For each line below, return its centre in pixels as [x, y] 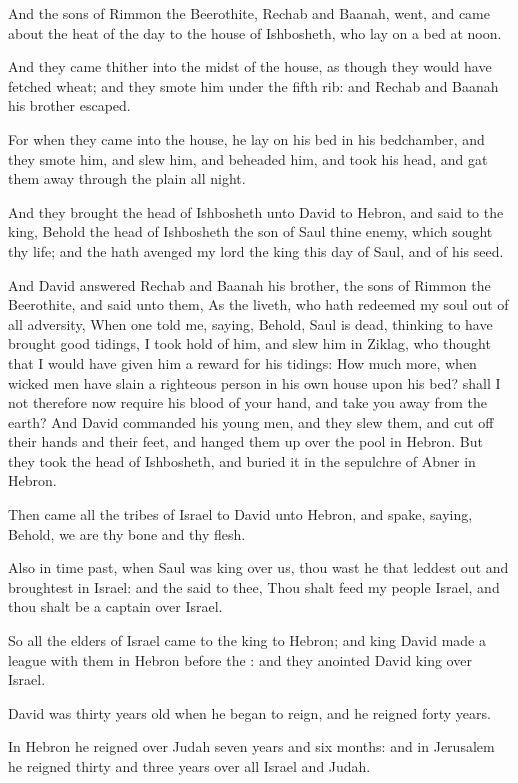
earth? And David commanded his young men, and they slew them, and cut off [251, 421]
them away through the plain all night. [127, 178]
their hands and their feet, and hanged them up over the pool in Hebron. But [245, 441]
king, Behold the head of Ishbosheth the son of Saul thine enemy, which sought [250, 231]
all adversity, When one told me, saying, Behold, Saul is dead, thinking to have [250, 323]
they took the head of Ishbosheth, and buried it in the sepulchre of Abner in [242, 460]
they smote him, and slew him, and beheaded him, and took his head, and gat [248, 158]
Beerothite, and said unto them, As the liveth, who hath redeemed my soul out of [258, 304]
